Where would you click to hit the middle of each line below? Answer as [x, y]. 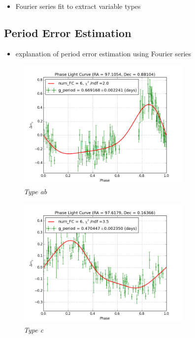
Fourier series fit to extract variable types [78, 6]
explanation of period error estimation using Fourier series [103, 53]
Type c [34, 329]
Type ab [35, 191]
